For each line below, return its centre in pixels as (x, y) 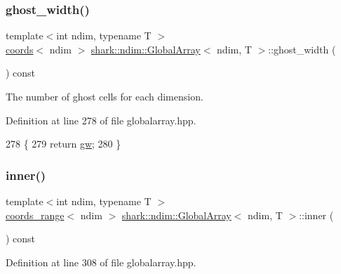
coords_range (35, 215)
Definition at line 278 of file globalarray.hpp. (101, 120)
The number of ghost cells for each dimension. (105, 96)
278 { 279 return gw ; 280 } (63, 144)
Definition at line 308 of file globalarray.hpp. (101, 262)
